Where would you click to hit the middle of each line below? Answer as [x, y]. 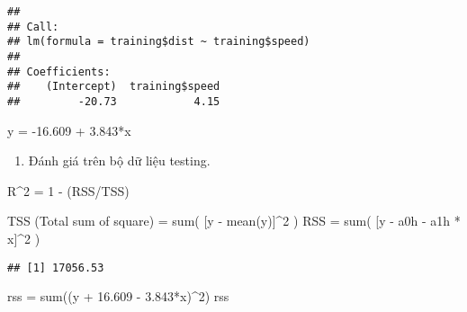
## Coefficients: [59, 71]
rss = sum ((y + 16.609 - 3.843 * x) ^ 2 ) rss [118, 296]
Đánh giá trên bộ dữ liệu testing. [119, 160]
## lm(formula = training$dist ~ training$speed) [159, 42]
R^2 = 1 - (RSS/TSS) [68, 190]
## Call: [33, 27]
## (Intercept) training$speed [114, 87]
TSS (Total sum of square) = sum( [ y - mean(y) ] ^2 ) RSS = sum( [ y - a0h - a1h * [234, 221]
